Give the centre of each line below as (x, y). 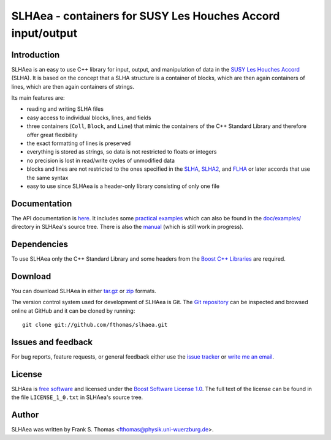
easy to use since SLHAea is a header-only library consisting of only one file (123, 186)
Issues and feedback (52, 342)
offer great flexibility (52, 135)
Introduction (36, 55)
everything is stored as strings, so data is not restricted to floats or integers (122, 152)
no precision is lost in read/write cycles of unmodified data (101, 160)
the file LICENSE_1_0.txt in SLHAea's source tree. (77, 397)
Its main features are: (38, 98)
